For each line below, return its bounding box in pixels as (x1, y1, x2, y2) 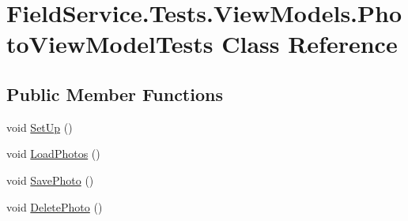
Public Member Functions (6, 81, 223, 106)
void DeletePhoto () (6, 198, 103, 215)
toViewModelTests (6, 28, 213, 60)
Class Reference (221, 28, 398, 60)
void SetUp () (6, 118, 73, 135)
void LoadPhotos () (6, 145, 100, 162)
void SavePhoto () (6, 171, 94, 188)
